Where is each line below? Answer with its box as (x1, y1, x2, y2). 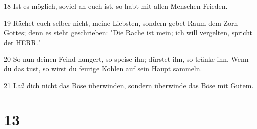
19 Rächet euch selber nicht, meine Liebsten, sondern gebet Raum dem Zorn (4, 17, 238, 28)
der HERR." (4, 37, 41, 47)
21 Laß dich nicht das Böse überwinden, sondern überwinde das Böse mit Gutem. (4, 80, 254, 90)
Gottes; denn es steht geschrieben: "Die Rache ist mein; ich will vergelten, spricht (4, 27, 253, 38)
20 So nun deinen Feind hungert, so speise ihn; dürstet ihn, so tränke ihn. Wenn (4, 54, 249, 64)
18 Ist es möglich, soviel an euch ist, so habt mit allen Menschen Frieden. (4, 1, 228, 11)
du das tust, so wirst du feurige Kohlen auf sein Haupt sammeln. (4, 63, 202, 73)
